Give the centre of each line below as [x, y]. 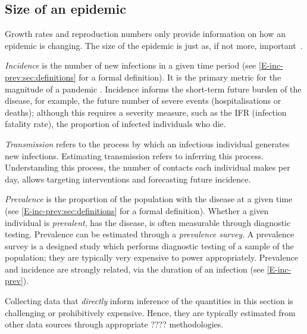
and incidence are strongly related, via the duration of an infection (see [134, 269]
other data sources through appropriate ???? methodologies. [114, 324]
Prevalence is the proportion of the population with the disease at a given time [149, 199]
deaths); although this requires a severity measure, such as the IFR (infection [146, 112]
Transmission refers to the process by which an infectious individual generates [147, 143]
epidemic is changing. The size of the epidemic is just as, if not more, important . [154, 45]
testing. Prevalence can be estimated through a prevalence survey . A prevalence [150, 234]
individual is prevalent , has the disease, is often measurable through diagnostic [148, 222]
